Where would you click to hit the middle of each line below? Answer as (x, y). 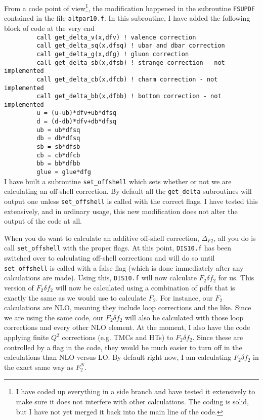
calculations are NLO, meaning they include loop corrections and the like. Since (128, 307)
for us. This (236, 278)
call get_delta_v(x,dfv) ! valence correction (116, 37)
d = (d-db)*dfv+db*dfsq (76, 122)
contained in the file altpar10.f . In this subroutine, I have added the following (127, 18)
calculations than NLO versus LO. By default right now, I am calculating (118, 357)
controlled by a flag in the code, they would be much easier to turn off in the (123, 347)
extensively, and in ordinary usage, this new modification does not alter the (121, 211)
